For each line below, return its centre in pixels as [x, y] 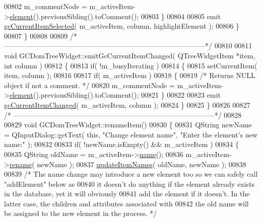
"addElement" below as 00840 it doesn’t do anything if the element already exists [129, 183]
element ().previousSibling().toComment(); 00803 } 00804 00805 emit [115, 16]
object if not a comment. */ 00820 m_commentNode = [90, 85]
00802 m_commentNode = [46, 6]
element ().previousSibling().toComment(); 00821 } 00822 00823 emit [115, 95]
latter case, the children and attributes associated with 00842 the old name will [126, 203]
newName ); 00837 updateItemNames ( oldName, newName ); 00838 [142, 164]
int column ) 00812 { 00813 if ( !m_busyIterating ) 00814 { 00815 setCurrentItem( [131, 65]
